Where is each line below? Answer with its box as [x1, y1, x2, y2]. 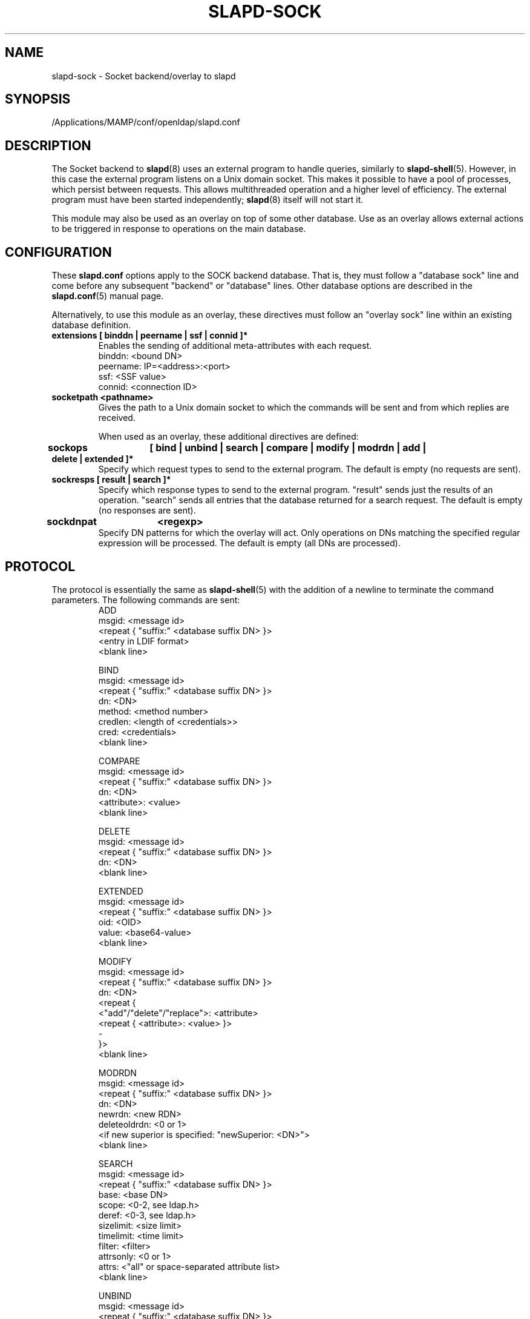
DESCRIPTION [5, 137, 91, 153]
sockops [47, 441, 88, 454]
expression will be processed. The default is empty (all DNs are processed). [98, 538, 401, 549]
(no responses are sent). [98, 505, 196, 516]
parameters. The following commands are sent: [51, 594, 240, 605]
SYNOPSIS [5, 91, 71, 107]
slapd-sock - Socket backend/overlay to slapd [51, 70, 236, 81]
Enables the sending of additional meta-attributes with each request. [98, 340, 372, 351]
